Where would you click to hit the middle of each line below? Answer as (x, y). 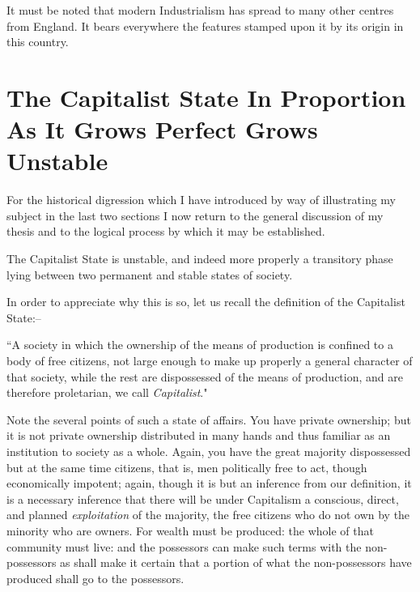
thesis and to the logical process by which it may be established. (166, 231)
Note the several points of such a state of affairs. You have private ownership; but (209, 419)
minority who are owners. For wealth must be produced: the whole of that (190, 530)
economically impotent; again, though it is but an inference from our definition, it (209, 483)
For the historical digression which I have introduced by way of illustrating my (201, 200)
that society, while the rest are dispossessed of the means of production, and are (205, 376)
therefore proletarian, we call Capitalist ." (107, 392)
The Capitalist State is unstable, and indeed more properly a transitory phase (200, 259)
